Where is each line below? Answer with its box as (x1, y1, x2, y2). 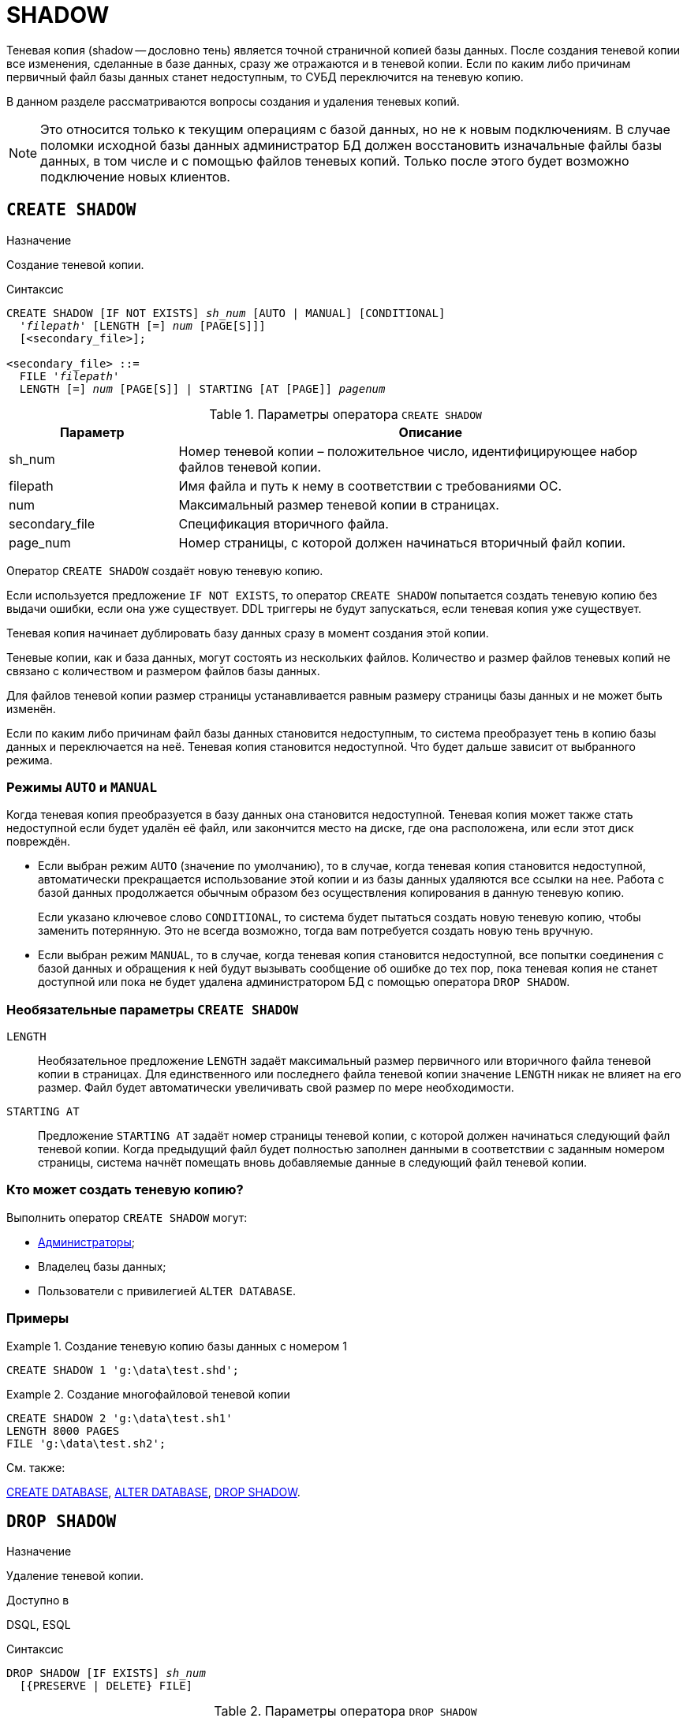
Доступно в (6, 1593, 69, 1608)
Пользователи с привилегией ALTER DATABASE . (38, 1283, 296, 1298)
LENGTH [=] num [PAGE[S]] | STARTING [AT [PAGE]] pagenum (19, 382, 386, 395)
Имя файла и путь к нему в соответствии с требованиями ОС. (178, 477, 562, 494)
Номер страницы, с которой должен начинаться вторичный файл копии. (178, 534, 626, 551)
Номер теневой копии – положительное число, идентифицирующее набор (178, 443, 638, 459)
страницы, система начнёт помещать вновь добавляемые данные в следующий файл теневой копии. (38, 1156, 588, 1170)
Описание (398, 424, 462, 440)
